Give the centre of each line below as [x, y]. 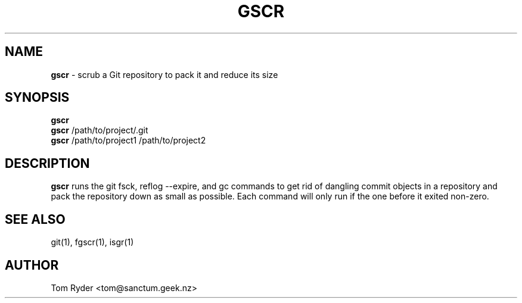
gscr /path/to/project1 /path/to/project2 [128, 140]
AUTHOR [32, 265]
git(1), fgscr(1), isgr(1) [92, 242]
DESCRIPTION [47, 163]
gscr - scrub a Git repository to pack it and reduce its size [164, 74]
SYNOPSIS [37, 98]
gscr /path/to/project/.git [100, 130]
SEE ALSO [35, 219]
